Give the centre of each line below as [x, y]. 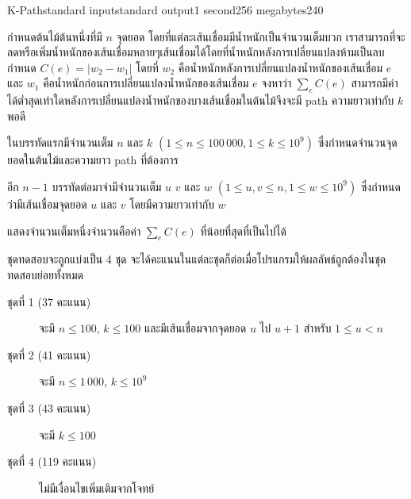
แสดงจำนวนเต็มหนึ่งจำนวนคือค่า [74, 230]
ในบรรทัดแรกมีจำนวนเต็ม [60, 142]
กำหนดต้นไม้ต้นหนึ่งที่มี [55, 36]
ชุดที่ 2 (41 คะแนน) [49, 354]
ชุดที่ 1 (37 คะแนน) [49, 301]
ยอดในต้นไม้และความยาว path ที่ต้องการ [93, 160]
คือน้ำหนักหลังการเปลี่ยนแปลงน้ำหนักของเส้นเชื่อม [280, 67]
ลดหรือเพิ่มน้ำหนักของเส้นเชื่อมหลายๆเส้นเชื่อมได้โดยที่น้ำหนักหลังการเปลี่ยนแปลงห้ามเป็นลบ [196, 52]
